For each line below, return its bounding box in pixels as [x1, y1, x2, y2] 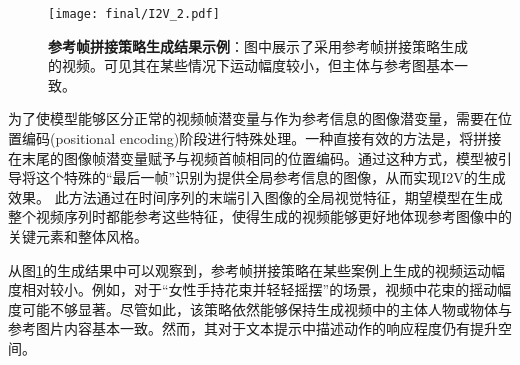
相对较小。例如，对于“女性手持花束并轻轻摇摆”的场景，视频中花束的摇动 [21, 279, 498, 300]
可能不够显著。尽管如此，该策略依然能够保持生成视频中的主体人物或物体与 [21, 298, 512, 319]
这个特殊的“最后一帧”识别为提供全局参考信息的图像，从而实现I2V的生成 [35, 167, 506, 188]
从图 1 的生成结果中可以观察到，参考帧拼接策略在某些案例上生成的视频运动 [8, 259, 491, 280]
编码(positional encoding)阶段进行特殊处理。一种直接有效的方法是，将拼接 [21, 128, 502, 149]
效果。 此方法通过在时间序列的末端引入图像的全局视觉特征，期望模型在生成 [8, 186, 503, 207]
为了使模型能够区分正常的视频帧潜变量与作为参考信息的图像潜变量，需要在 [8, 108, 498, 129]
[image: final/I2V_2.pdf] [48, 7, 220, 21]
